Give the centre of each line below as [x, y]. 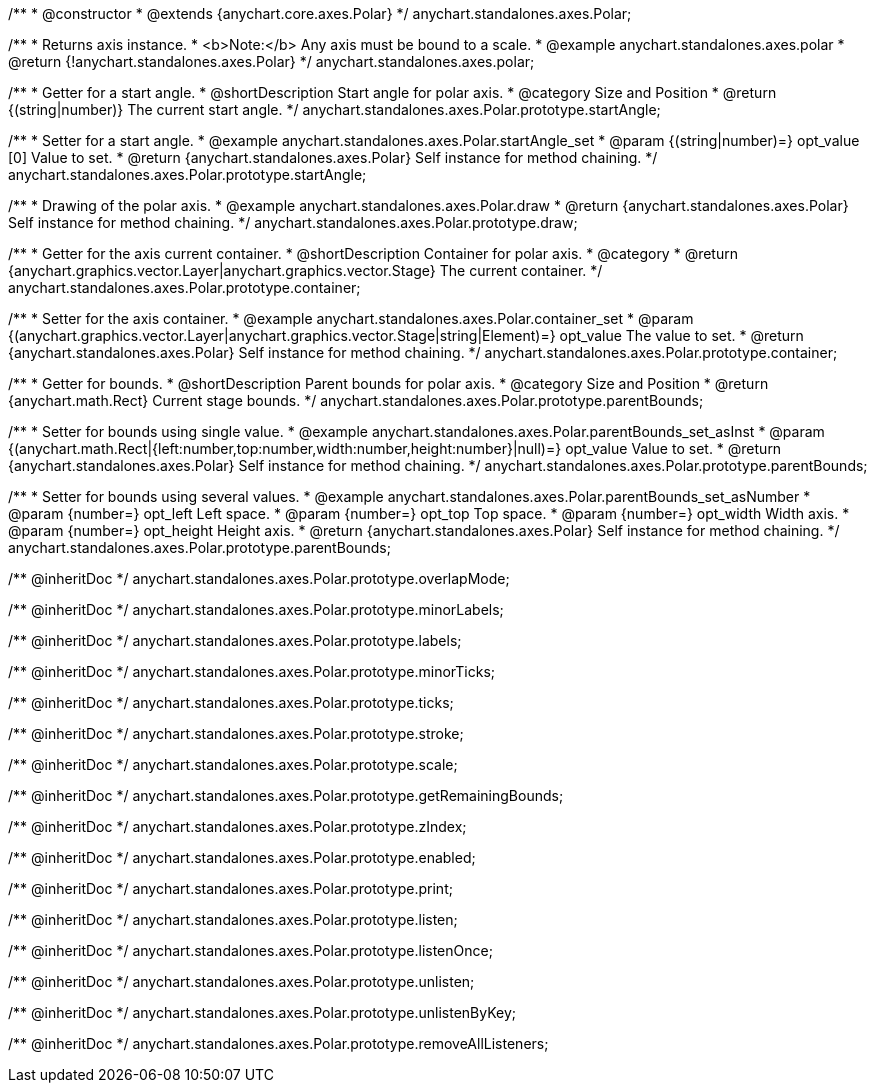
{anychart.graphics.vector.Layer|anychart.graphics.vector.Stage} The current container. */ [305, 270]
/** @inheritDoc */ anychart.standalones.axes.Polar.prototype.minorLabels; [256, 609]
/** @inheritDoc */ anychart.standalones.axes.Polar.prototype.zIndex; [237, 826]
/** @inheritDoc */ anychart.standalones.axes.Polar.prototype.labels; [235, 640]
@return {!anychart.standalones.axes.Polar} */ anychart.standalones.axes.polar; [271, 61]
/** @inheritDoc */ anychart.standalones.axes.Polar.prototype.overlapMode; [259, 578]
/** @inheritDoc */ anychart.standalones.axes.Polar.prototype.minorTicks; [252, 671]
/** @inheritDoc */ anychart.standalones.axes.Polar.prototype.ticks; [231, 702]
